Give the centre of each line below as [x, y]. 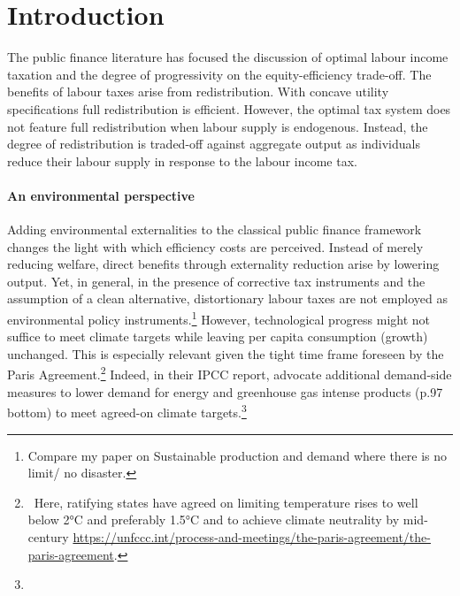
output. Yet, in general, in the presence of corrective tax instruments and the [216, 281]
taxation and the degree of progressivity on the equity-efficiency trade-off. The [219, 74]
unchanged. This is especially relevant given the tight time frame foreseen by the [226, 353]
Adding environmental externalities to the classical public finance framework [215, 229]
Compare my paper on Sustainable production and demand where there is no [238, 455]
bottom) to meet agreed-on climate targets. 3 [127, 411]
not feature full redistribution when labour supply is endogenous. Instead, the [218, 126]
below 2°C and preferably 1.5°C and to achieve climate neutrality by [214, 520]
